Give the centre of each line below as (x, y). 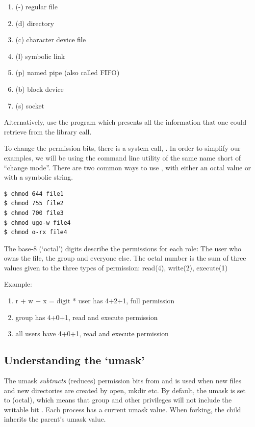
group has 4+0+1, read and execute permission (87, 317)
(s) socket (30, 105)
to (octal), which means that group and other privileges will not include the (118, 400)
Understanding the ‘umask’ (75, 360)
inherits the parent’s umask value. (55, 419)
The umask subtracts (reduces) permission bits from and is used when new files (123, 381)
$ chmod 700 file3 (34, 213)
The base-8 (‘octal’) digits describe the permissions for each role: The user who (123, 248)
